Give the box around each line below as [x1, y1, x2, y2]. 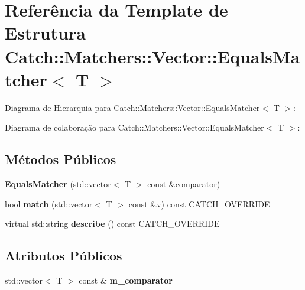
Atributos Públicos [5, 246, 122, 265]
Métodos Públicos [5, 150, 116, 168]
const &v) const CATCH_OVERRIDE [128, 197, 270, 210]
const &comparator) [147, 178, 220, 190]
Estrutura [5, 21, 86, 45]
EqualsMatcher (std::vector [5, 178, 111, 190]
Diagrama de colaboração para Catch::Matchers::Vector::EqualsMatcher [5, 121, 264, 133]
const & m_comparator [79, 274, 173, 286]
